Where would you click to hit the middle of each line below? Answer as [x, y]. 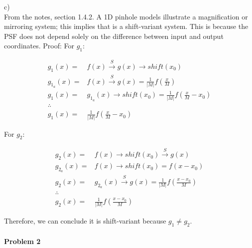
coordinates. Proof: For [39, 46]
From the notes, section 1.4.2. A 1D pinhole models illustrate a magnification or [126, 16]
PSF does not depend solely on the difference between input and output [114, 36]
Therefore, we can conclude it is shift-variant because [85, 221]
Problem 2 [22, 241]
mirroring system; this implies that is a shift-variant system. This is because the [126, 26]
